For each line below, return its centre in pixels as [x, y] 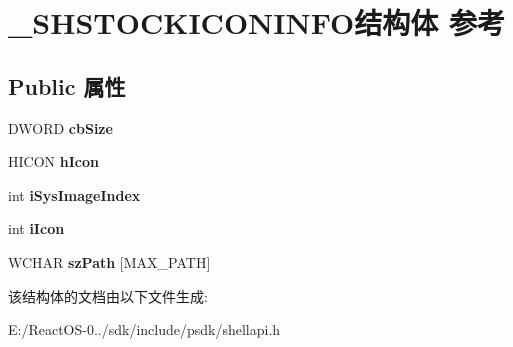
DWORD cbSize [60, 127]
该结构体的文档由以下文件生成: [108, 295]
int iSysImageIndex [74, 194]
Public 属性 [67, 85]
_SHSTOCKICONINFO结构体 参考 [256, 22]
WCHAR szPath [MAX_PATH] [109, 261]
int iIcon [36, 228]
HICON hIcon [53, 161]
